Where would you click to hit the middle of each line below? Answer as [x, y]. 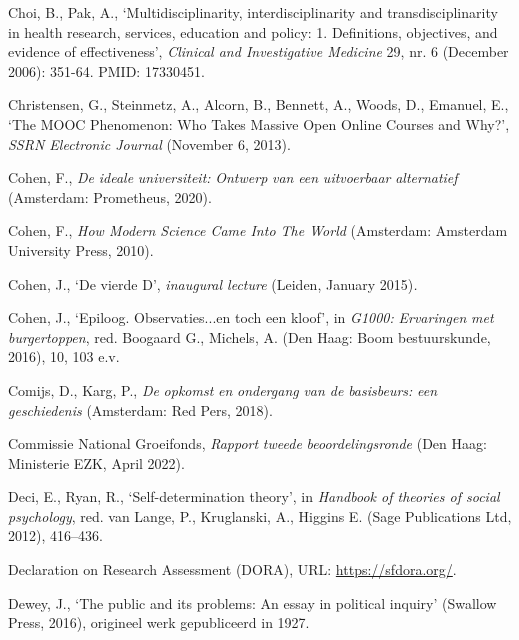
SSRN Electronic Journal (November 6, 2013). [149, 143]
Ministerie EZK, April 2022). [96, 462]
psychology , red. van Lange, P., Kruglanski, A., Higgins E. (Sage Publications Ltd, [260, 515]
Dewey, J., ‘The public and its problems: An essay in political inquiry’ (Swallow [252, 602]
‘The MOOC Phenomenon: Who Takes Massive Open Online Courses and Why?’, [259, 123]
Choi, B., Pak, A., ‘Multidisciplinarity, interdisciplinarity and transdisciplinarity [253, 12]
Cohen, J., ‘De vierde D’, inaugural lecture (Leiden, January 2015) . [213, 283]
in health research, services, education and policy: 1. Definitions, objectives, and [253, 31]
